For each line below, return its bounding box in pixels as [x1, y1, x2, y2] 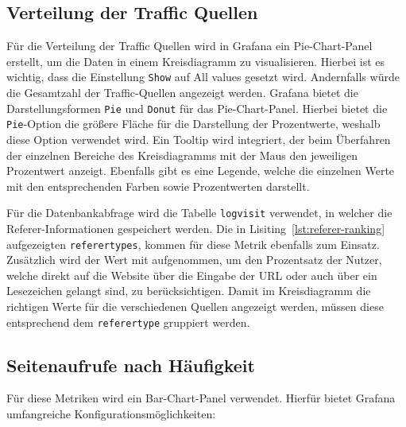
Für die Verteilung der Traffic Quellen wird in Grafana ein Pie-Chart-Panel [6, 37, 373, 54]
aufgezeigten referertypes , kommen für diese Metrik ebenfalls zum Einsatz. [6, 235, 380, 252]
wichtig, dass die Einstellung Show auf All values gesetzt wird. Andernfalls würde [6, 68, 400, 85]
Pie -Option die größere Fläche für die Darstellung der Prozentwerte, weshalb [6, 115, 381, 132]
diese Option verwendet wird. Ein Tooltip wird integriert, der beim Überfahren [6, 130, 391, 147]
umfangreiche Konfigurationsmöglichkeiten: [6, 406, 216, 422]
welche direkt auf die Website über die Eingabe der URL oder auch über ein [6, 266, 377, 283]
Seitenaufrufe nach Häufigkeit [6, 352, 255, 377]
